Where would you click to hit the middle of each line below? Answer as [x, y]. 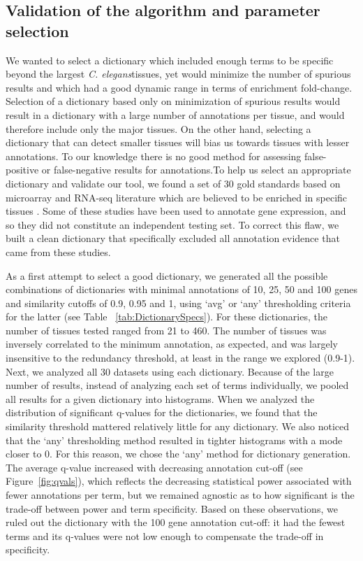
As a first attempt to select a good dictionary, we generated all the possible [167, 275]
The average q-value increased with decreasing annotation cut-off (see [154, 467]
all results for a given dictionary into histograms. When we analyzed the [160, 398]
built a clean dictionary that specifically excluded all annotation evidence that [173, 238]
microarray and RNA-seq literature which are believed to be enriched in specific [177, 197]
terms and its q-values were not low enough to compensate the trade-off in [165, 535]
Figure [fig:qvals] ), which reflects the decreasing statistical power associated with [179, 481]
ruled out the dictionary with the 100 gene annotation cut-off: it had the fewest [176, 522]
